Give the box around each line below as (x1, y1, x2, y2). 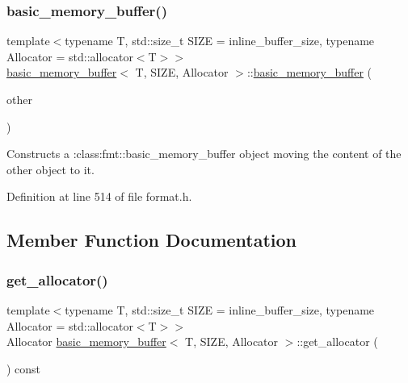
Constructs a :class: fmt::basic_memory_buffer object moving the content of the (6, 145, 402, 162)
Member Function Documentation (6, 227, 297, 252)
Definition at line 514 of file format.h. (6, 188, 192, 205)
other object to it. (6, 160, 95, 177)
